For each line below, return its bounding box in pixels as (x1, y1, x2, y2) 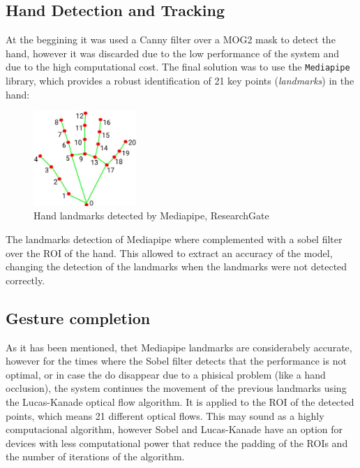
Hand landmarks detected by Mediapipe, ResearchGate (33, 208, 269, 223)
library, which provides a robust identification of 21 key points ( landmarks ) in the (6, 73, 354, 88)
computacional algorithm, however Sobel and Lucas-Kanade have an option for (6, 422, 343, 437)
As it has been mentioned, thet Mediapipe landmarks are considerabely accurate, (6, 339, 352, 354)
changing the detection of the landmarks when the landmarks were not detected (6, 259, 347, 274)
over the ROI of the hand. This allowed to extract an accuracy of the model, (6, 245, 333, 260)
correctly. (6, 272, 45, 287)
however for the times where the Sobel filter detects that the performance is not (6, 353, 347, 368)
